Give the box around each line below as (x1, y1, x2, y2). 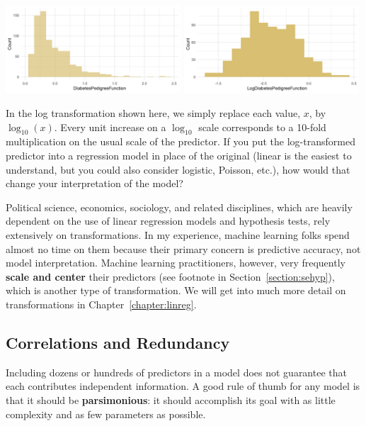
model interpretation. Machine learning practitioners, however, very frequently (6, 255, 345, 270)
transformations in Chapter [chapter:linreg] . (6, 296, 197, 311)
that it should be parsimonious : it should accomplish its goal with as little (6, 392, 336, 407)
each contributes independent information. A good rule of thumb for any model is (6, 379, 360, 393)
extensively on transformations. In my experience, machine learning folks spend (6, 228, 350, 242)
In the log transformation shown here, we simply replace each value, (6, 106, 301, 120)
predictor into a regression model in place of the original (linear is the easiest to (6, 148, 352, 163)
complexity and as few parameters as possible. (6, 406, 206, 421)
